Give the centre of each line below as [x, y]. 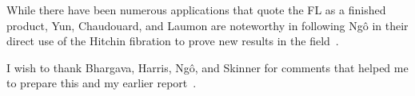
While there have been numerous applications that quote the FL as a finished [196, 10]
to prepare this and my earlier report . [102, 83]
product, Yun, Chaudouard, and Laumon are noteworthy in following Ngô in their [207, 25]
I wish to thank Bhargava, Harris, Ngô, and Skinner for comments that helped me [207, 67]
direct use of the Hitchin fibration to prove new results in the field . [173, 41]
